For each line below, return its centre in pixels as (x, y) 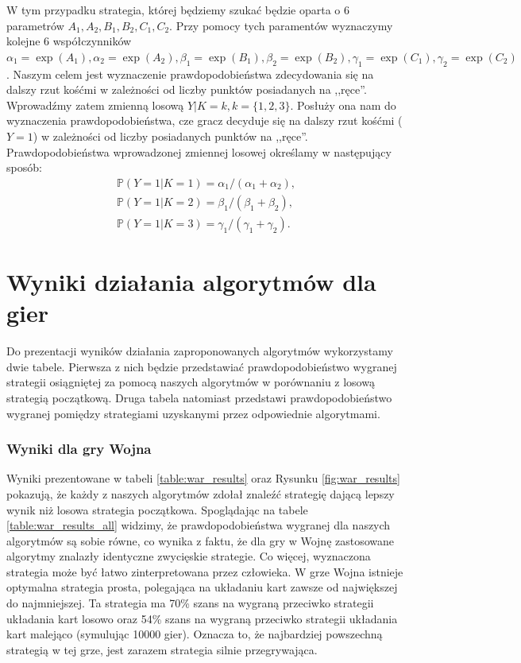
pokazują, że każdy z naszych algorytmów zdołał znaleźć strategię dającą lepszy (201, 493)
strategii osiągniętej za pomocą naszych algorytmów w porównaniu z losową (191, 382)
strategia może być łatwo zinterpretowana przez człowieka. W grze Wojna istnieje (205, 571)
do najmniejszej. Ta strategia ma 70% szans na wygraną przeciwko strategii (190, 603)
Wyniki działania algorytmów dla (191, 282)
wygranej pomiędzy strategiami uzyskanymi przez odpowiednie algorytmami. (193, 413)
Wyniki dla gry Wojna (79, 449)
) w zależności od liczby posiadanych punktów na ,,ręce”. (170, 136)
